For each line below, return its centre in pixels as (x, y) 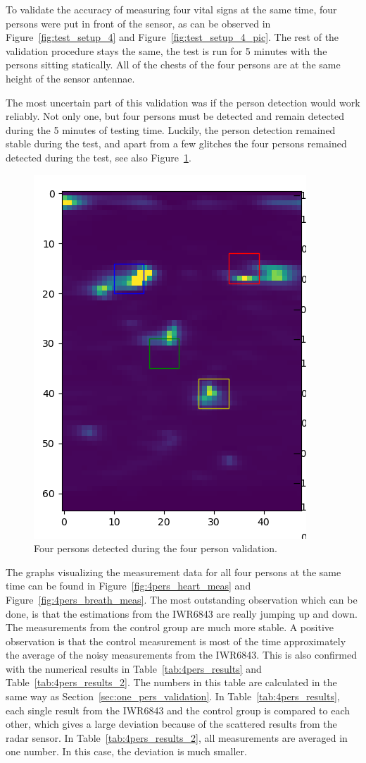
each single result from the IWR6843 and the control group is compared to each (178, 710)
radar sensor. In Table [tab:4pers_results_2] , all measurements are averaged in (177, 737)
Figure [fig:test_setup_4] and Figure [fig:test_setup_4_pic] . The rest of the (172, 37)
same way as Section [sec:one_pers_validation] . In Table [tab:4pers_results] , (173, 696)
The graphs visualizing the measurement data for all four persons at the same (173, 572)
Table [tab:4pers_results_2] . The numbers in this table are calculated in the (171, 682)
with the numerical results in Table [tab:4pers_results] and (134, 668)
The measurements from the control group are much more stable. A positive (170, 627)
